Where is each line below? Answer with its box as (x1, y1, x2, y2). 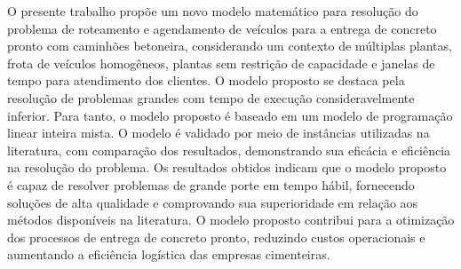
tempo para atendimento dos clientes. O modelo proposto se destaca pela (7, 71, 405, 90)
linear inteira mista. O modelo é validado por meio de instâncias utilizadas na (7, 123, 430, 142)
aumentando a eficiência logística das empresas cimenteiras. (7, 245, 330, 264)
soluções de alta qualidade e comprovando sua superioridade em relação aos (7, 193, 418, 211)
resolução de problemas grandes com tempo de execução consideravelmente (7, 88, 415, 107)
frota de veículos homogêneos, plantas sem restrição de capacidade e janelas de (7, 53, 435, 72)
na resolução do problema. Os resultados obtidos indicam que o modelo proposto (7, 158, 447, 177)
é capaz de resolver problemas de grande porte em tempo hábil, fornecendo (7, 175, 415, 194)
